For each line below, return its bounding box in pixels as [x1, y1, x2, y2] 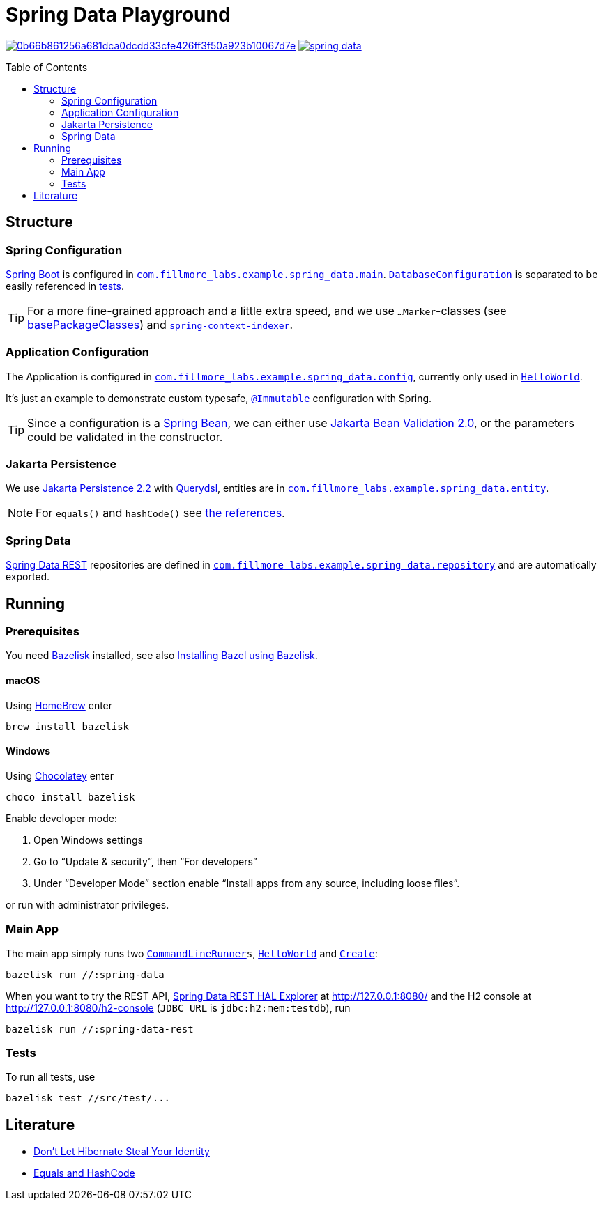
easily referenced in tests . [6, 279, 124, 292]
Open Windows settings [33, 833, 143, 846]
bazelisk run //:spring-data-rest [6, 1023, 194, 1035]
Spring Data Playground [6, 3, 231, 26]
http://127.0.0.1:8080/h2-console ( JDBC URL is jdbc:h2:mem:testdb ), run [6, 1001, 351, 1014]
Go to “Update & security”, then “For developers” [33, 855, 258, 867]
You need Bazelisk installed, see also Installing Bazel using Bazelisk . [6, 649, 318, 662]
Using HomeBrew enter [6, 699, 113, 711]
